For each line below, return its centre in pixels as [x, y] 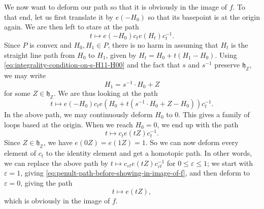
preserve [227, 65]
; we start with [230, 163]
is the [240, 45]
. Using [226, 55]
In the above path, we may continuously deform [78, 114]
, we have [58, 142]
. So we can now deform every [192, 142]
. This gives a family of [214, 114]
